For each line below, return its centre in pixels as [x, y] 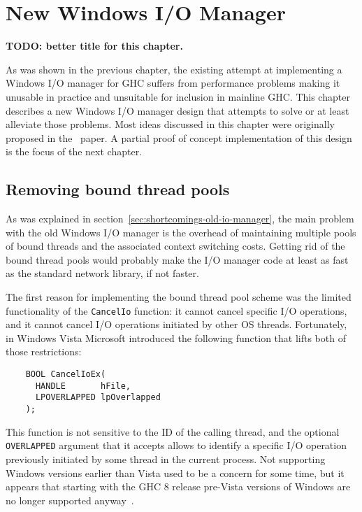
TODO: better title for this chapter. [94, 46]
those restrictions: [44, 351]
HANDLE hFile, [83, 386]
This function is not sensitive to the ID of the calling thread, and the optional [173, 431]
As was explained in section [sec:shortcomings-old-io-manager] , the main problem [180, 219]
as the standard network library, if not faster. [102, 273]
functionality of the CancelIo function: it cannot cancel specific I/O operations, [176, 310]
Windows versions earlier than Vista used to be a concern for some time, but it [175, 472]
